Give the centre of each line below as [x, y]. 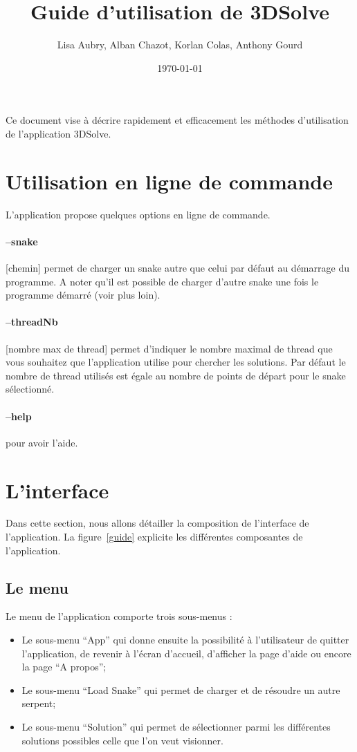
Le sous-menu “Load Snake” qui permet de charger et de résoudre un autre [181, 689]
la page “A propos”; [64, 667]
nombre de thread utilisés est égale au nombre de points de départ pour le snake [176, 375]
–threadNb [32, 322]
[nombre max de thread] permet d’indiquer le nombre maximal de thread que [169, 348]
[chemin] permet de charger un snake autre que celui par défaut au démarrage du [177, 268]
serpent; [39, 703]
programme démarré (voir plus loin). [83, 295]
